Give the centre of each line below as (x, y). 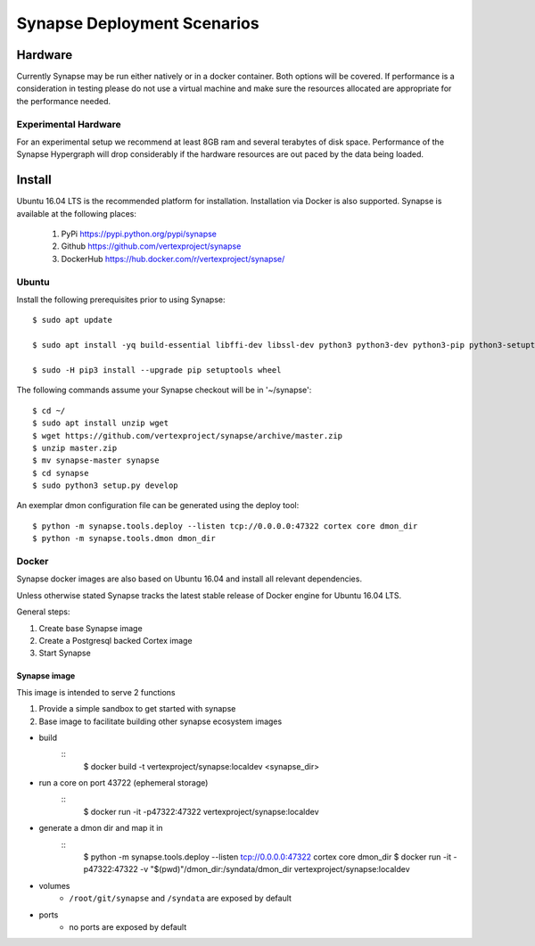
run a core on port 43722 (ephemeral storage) (123, 783)
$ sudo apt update (73, 320)
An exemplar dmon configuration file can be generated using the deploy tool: (158, 506)
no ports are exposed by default (128, 926)
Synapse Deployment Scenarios (138, 23)
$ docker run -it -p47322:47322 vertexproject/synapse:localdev (202, 811)
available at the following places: (77, 213)
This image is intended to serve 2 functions (96, 692)
